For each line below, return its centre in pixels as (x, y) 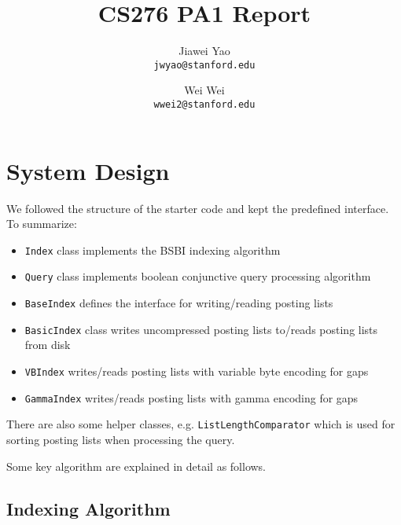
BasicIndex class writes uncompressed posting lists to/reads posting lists (201, 329)
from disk (48, 345)
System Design (88, 170)
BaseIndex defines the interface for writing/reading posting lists (179, 303)
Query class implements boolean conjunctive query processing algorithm (198, 276)
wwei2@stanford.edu (204, 104)
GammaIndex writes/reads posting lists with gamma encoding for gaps (191, 397)
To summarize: (42, 224)
